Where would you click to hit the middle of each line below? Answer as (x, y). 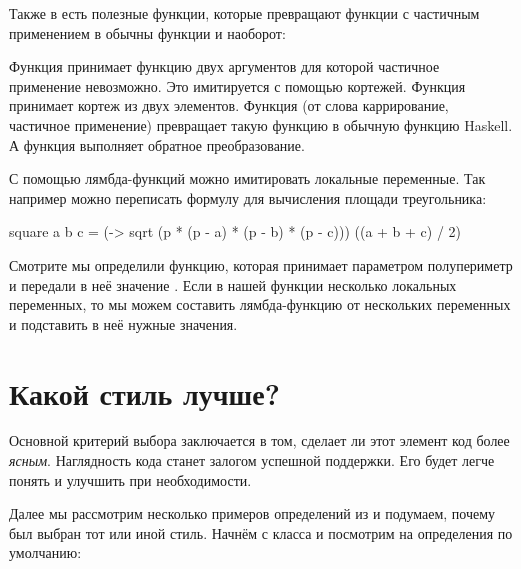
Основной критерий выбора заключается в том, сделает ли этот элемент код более (259, 440)
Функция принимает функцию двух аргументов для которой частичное (224, 66)
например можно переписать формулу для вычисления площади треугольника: (248, 197)
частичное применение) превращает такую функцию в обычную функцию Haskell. (261, 124)
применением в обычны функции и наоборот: (147, 32)
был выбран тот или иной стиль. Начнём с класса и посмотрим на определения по (261, 532)
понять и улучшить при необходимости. (130, 479)
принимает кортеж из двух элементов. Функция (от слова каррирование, (229, 105)
